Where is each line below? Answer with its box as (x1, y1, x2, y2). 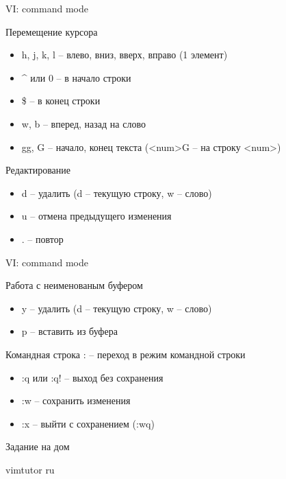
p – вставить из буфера (21, 324, 118, 338)
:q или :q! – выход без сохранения (21, 370, 164, 384)
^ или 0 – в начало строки (21, 70, 131, 84)
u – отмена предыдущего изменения (21, 209, 172, 223)
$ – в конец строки (21, 93, 101, 108)
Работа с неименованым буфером (5, 278, 143, 292)
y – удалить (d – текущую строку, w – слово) (21, 301, 212, 315)
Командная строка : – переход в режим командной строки (5, 347, 246, 361)
